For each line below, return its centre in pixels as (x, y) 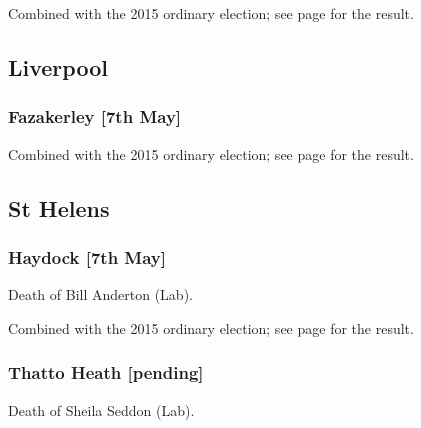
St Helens (59, 207)
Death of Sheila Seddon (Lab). (101, 409)
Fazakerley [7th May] (95, 116)
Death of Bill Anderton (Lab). (100, 294)
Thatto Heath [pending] (106, 372)
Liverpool (58, 66)
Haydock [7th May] (87, 256)
